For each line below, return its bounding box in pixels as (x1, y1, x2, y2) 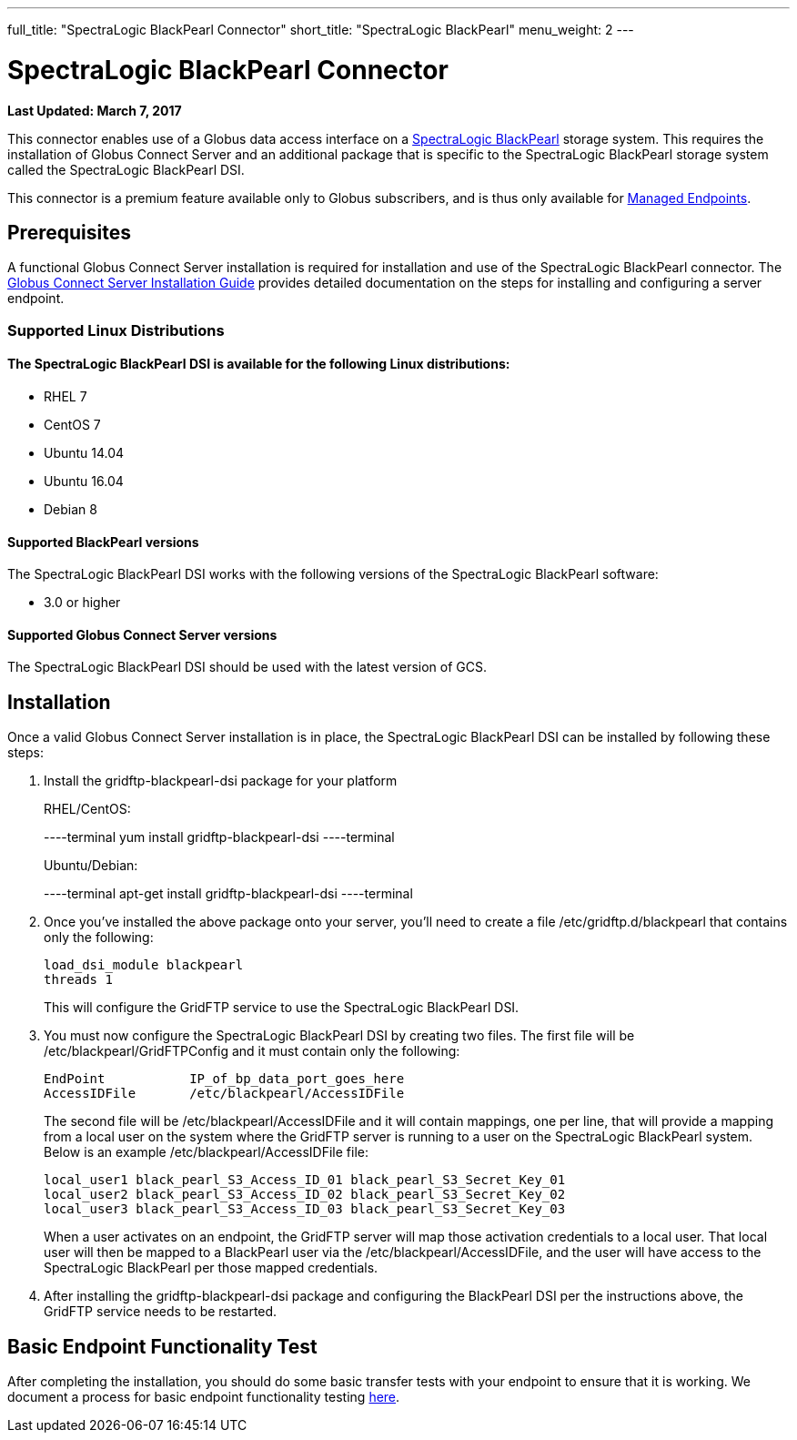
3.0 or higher (44, 594, 121, 611)
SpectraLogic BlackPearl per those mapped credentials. (44, 1260, 378, 1276)
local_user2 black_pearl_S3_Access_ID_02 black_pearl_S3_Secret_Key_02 (44, 1187, 566, 1202)
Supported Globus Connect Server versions (7, 626, 277, 643)
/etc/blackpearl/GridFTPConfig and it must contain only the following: (44, 1043, 460, 1060)
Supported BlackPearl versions (7, 533, 199, 550)
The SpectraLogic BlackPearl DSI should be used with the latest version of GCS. (7, 659, 488, 675)
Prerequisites (7, 220, 131, 244)
